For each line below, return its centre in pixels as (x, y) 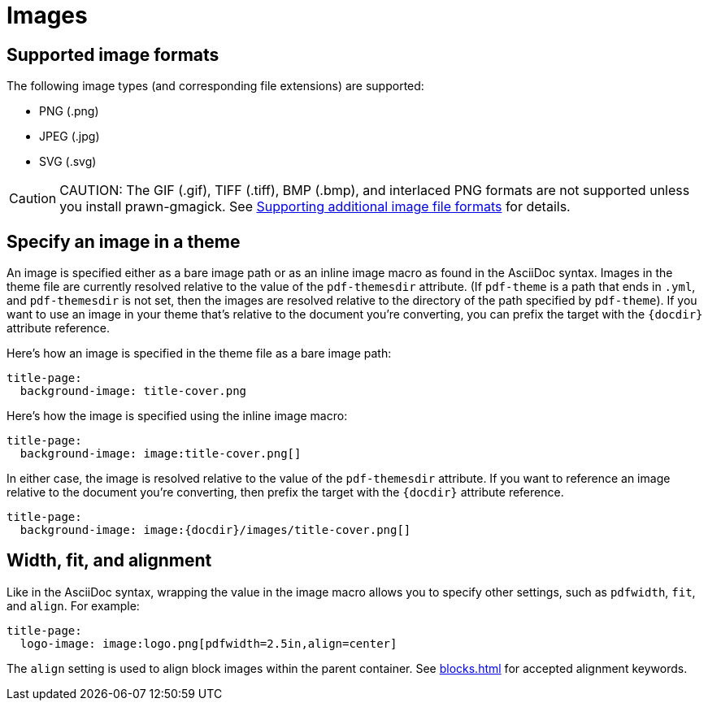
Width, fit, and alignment (109, 561)
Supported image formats (113, 54)
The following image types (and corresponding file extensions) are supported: (215, 86)
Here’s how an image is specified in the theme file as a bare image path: (199, 353)
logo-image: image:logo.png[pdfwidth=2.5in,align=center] (208, 643)
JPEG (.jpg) (69, 137)
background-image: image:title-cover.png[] (161, 454)
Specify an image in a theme (124, 241)
